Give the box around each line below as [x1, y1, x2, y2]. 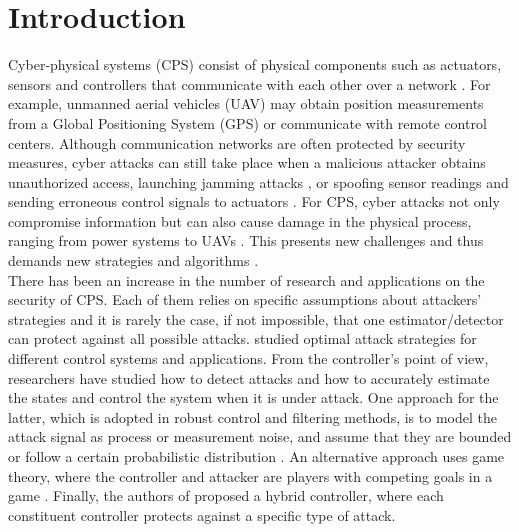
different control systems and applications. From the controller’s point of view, [8, 348, 489, 369]
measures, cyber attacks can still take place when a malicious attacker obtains [8, 152, 486, 173]
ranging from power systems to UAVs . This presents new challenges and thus [8, 230, 484, 251]
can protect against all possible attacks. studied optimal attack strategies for [8, 328, 477, 349]
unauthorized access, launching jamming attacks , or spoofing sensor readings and [8, 171, 509, 192]
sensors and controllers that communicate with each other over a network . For [8, 73, 491, 94]
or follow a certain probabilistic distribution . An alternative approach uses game [8, 446, 505, 466]
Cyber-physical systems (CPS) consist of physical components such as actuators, [8, 54, 502, 75]
